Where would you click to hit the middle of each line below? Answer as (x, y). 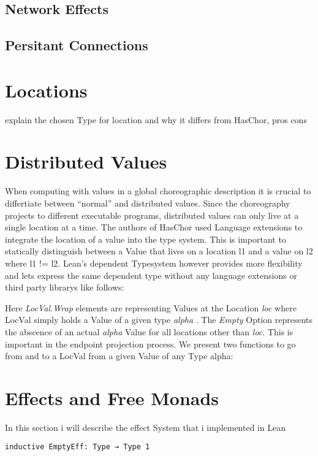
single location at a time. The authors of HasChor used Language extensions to (154, 227)
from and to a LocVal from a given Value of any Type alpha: (119, 356)
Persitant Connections (77, 45)
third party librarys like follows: (65, 287)
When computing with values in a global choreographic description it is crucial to (158, 191)
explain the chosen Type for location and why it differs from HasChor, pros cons (156, 119)
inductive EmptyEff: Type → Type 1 (78, 447)
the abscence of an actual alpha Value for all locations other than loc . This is (149, 331)
